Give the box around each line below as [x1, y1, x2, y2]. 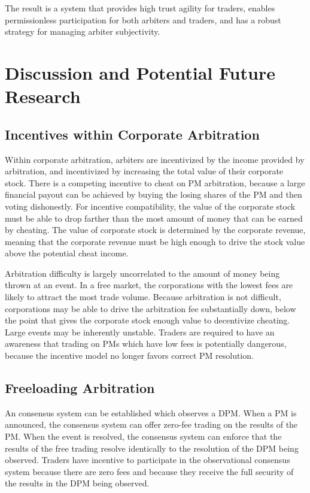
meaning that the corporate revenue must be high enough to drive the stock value [5, 235, 305, 247]
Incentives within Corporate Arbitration [5, 125, 260, 143]
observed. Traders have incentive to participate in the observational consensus [5, 453, 290, 466]
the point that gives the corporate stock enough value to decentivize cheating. [5, 314, 290, 326]
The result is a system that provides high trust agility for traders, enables [5, 2, 275, 14]
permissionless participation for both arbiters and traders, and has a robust [5, 13, 281, 26]
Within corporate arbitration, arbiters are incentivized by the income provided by [5, 153, 305, 165]
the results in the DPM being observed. [5, 477, 150, 489]
